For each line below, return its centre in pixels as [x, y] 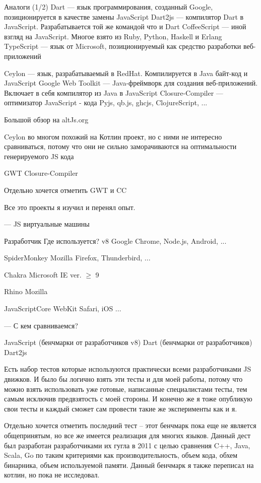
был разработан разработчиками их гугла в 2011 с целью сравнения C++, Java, [127, 445]
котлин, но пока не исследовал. [52, 475]
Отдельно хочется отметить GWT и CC [66, 190]
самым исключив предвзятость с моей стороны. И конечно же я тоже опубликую [128, 399]
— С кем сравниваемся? [41, 325]
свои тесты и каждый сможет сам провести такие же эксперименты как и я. [121, 408]
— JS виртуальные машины [47, 224]
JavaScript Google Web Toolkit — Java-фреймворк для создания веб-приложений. [131, 83]
